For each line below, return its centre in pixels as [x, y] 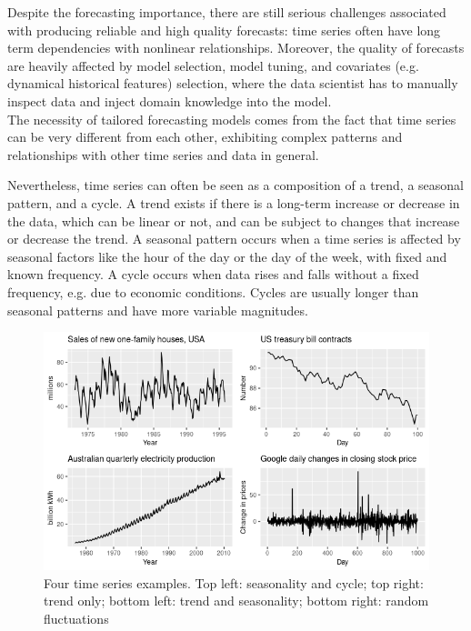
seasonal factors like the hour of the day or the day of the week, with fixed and [227, 256]
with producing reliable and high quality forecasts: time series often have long [224, 30]
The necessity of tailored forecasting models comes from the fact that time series [232, 119]
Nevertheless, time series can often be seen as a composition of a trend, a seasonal [235, 185]
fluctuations [76, 618]
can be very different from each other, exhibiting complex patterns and [205, 137]
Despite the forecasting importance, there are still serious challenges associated [227, 12]
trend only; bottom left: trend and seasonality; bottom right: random [236, 601]
